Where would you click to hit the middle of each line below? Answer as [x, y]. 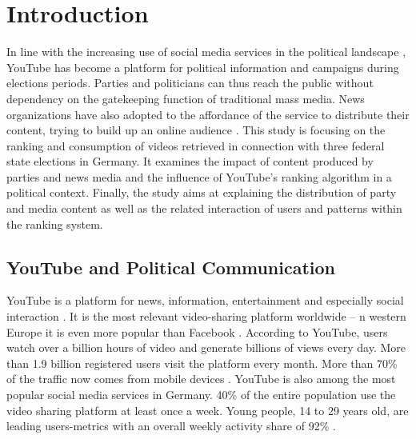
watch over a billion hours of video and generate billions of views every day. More [206, 347]
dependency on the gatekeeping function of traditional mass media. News [186, 98]
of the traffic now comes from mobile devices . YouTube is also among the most [201, 379]
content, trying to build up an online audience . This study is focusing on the [196, 130]
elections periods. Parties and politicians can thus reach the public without [190, 83]
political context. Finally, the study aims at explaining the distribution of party [202, 192]
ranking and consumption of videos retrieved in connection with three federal [196, 145]
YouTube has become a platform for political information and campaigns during [203, 67]
